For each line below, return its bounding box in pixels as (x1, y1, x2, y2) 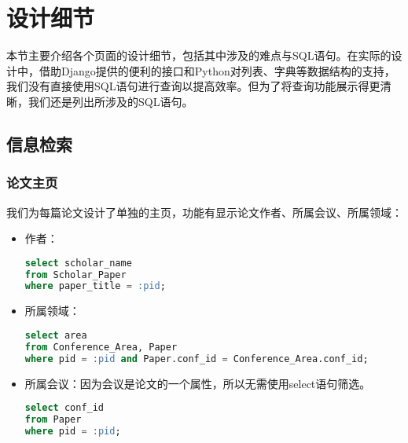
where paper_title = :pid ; (24, 280, 166, 292)
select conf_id (24, 402, 105, 414)
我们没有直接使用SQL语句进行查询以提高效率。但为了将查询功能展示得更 (6, 78, 380, 94)
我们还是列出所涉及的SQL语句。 (28, 93, 193, 109)
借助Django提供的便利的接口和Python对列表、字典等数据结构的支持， (39, 62, 395, 79)
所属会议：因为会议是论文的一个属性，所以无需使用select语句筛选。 (24, 375, 371, 391)
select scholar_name (24, 257, 132, 269)
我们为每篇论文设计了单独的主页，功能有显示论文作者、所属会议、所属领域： (6, 203, 402, 220)
